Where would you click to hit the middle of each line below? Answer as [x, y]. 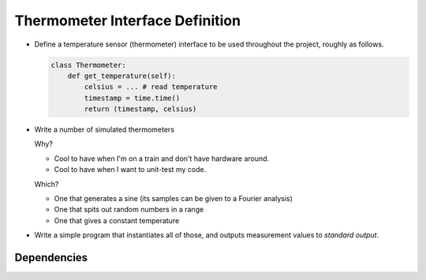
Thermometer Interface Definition [127, 21]
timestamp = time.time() [132, 98]
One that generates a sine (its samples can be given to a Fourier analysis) [174, 199]
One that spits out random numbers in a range [129, 210]
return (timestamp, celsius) [140, 109]
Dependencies [51, 258]
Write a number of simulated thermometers [105, 129]
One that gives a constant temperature [117, 220]
